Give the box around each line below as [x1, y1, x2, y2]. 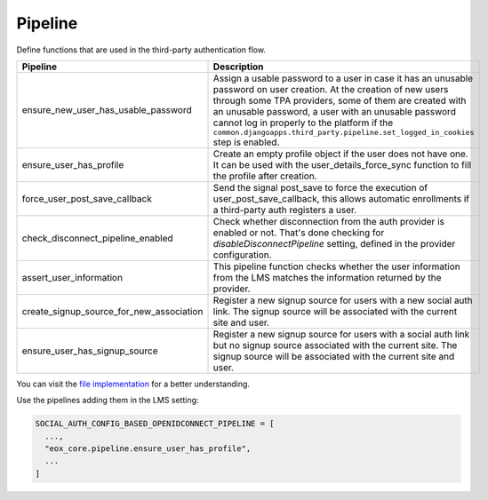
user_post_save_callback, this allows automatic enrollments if [212, 192, 470, 204]
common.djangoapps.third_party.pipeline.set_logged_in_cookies [212, 127, 475, 137]
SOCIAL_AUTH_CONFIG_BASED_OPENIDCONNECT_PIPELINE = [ [35, 418, 275, 429]
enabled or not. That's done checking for [212, 226, 385, 239]
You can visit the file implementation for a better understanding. [16, 378, 251, 389]
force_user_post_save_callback [21, 192, 153, 204]
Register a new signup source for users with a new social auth [212, 294, 473, 306]
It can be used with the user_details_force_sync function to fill [212, 158, 472, 171]
